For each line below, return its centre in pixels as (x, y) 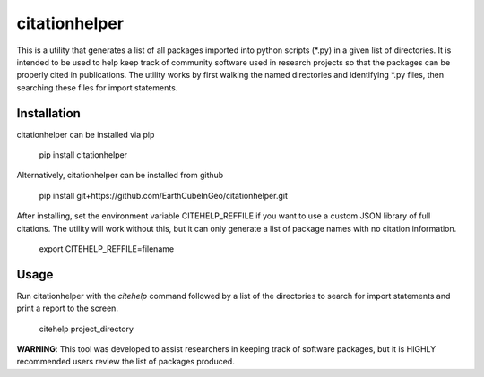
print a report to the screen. (67, 308)
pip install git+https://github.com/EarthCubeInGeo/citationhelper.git (164, 195)
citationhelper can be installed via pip (86, 134)
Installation (48, 113)
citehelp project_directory (86, 329)
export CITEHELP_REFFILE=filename (107, 248)
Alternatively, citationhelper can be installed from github (120, 176)
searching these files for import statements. (97, 87)
